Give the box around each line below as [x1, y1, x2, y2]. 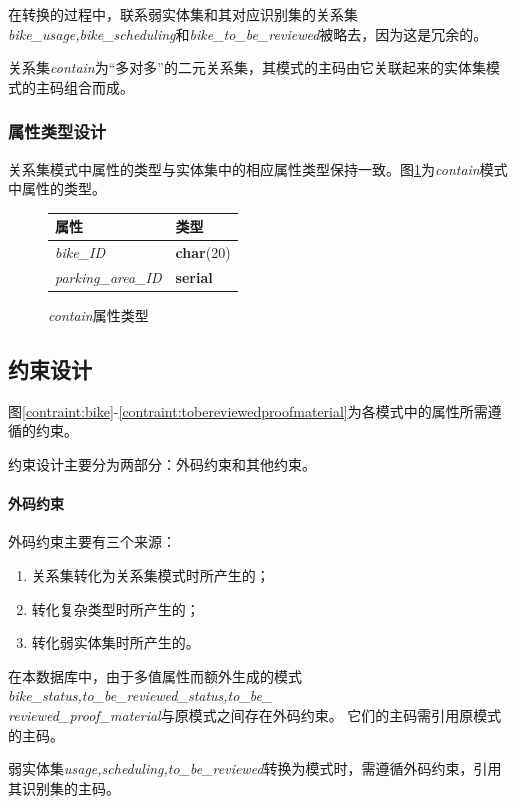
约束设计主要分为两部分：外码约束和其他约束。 [8, 454, 316, 475]
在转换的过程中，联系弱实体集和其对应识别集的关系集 [8, 4, 358, 24]
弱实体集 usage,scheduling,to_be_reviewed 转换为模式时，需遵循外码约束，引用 [8, 758, 502, 779]
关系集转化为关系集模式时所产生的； [31, 565, 270, 586]
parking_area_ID [55, 266, 162, 287]
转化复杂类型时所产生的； [31, 598, 200, 619]
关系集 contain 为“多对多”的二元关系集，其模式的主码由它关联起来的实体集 [8, 57, 486, 78]
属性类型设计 [8, 119, 107, 144]
